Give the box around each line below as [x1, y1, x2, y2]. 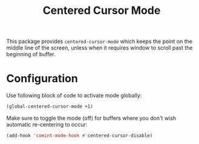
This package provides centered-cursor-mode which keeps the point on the [6, 38, 192, 45]
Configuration [6, 72, 79, 85]
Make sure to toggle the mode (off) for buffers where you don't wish [6, 114, 177, 122]
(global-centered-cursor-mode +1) [6, 103, 94, 110]
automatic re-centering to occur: [6, 121, 88, 128]
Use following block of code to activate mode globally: [6, 92, 142, 99]
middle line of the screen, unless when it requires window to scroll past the [6, 44, 193, 51]
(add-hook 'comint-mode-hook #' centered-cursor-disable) [6, 133, 153, 139]
